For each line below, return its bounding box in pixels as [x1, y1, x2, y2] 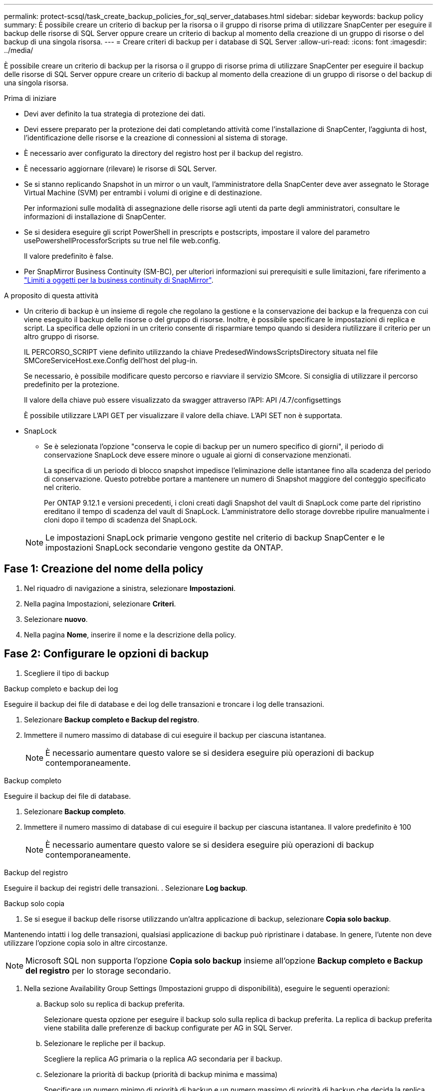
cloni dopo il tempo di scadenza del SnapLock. [44, 516, 198, 524]
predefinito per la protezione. [24, 380, 120, 389]
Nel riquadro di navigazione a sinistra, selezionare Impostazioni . [24, 583, 236, 592]
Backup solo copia [4, 899, 65, 908]
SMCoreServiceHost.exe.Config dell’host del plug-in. [24, 356, 198, 365]
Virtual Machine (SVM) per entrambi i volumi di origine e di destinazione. [24, 188, 262, 197]
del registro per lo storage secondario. [25, 965, 171, 976]
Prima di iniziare [4, 94, 56, 102]
